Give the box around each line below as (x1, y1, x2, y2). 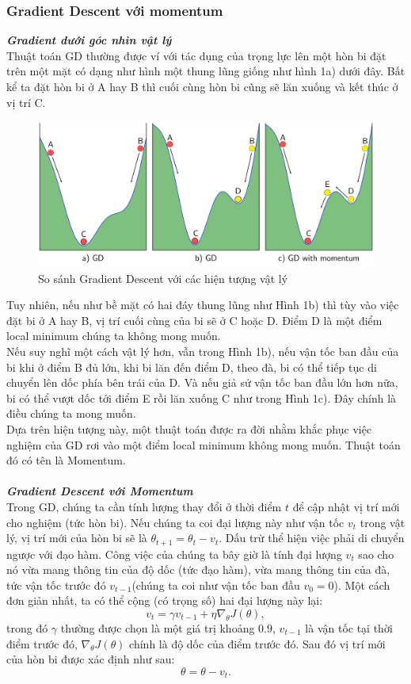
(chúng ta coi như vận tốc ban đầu (131, 576, 300, 593)
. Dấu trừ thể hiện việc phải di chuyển (219, 529, 405, 546)
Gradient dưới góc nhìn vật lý (6, 32, 172, 48)
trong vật (360, 514, 405, 530)
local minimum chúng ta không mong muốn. (6, 327, 221, 344)
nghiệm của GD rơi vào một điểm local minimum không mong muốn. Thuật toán (6, 436, 401, 453)
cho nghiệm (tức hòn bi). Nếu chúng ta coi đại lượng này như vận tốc (6, 514, 344, 530)
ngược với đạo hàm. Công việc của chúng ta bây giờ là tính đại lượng (6, 545, 342, 562)
